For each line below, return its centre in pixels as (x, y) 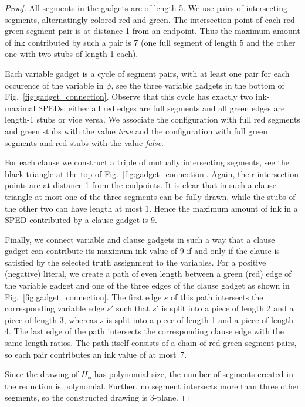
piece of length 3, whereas (51, 319)
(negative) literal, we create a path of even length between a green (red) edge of (148, 274)
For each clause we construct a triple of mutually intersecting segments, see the (147, 162)
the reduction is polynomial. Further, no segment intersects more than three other (152, 386)
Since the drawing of (42, 374)
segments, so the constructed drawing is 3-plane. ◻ (97, 397)
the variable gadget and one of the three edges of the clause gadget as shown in (147, 285)
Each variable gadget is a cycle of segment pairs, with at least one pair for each (147, 73)
